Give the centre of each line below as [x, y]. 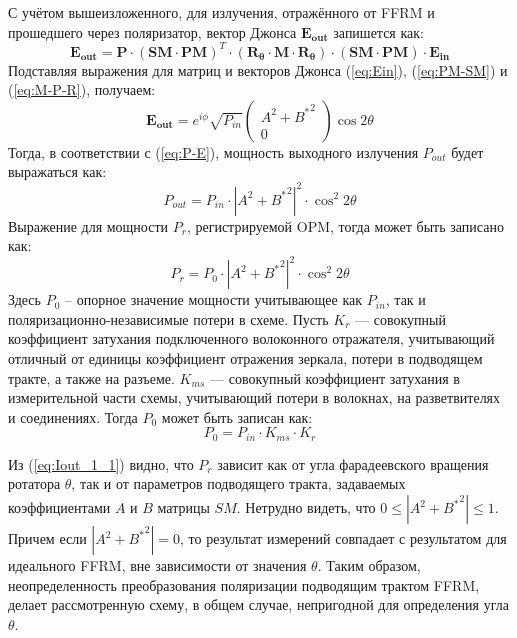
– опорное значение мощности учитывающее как [213, 299]
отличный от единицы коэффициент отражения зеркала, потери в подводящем [245, 358]
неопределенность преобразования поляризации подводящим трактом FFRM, [244, 584]
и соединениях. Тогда [73, 416]
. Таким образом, [369, 565]
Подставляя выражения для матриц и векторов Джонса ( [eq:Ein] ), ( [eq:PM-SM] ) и [258, 69]
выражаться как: [57, 171]
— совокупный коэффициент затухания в [335, 377]
